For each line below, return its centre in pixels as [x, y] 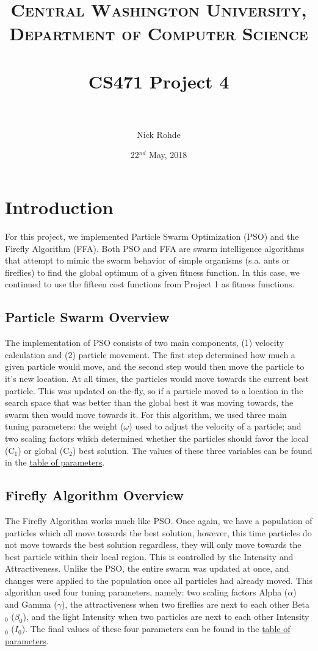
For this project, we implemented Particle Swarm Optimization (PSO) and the [152, 236]
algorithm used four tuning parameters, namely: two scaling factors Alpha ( [146, 592]
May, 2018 [168, 155]
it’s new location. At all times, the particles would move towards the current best [157, 378]
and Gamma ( [31, 604]
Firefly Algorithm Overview [95, 495]
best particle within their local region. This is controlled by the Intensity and [149, 556]
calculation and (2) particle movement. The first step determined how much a [150, 354]
